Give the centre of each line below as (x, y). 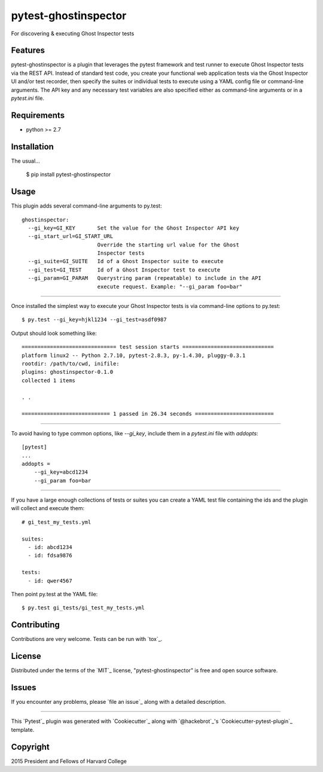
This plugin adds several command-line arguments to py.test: (86, 206)
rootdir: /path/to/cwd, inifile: (71, 364)
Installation (32, 147)
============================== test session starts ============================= (148, 347)
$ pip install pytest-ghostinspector (68, 175)
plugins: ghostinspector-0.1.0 (68, 372)
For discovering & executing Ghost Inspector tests (73, 33)
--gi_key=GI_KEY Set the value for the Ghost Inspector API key (133, 228)
